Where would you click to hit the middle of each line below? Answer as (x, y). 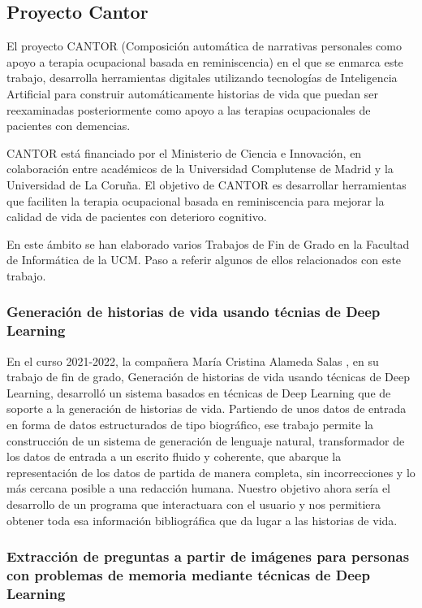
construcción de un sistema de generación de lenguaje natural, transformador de (206, 440)
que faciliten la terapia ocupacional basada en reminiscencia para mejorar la (196, 200)
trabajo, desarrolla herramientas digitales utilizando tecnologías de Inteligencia (202, 78)
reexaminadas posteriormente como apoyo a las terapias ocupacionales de (189, 109)
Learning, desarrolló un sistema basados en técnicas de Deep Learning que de (199, 392)
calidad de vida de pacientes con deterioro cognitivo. (137, 217)
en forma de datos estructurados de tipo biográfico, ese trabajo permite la (190, 425)
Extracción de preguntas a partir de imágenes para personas (208, 556)
